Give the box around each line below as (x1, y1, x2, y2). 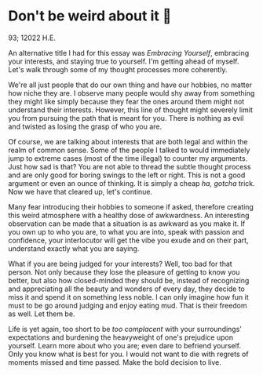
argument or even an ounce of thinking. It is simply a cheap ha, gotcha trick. (8, 178, 255, 187)
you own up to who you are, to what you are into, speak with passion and (8, 227, 245, 236)
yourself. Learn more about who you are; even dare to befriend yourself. (8, 340, 242, 350)
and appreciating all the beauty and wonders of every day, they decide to (8, 284, 246, 293)
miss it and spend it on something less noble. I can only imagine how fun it (8, 292, 249, 301)
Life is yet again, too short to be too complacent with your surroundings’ (8, 324, 242, 333)
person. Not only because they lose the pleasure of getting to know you (8, 267, 240, 277)
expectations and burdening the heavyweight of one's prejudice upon (8, 333, 234, 342)
